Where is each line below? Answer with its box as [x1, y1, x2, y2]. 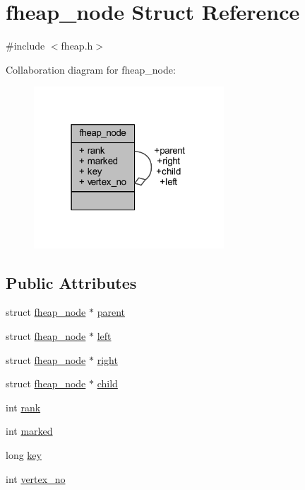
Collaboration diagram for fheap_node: [6, 62, 176, 76]
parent [97, 304, 125, 319]
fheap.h [61, 38, 93, 53]
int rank [6, 399, 41, 414]
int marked [6, 423, 53, 438]
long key [6, 448, 42, 462]
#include [6, 38, 45, 53]
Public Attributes [6, 271, 137, 293]
